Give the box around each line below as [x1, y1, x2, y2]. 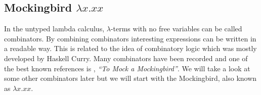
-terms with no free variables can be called [110, 23, 242, 34]
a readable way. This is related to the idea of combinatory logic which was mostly [4, 43, 257, 54]
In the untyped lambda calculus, [4, 23, 105, 34]
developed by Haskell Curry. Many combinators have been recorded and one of [4, 53, 248, 63]
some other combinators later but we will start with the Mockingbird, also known [4, 73, 257, 83]
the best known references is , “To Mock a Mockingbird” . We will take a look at [4, 63, 250, 73]
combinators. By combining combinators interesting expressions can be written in [4, 33, 256, 43]
